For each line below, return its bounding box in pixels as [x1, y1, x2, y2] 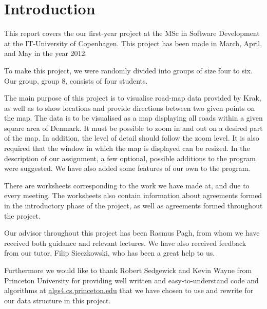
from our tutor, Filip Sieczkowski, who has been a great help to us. [4, 247, 215, 258]
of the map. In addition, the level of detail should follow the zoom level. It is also [4, 132, 259, 143]
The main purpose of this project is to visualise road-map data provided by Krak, [4, 92, 261, 103]
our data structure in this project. [4, 295, 111, 305]
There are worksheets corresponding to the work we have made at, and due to [4, 180, 250, 190]
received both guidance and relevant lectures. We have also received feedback [4, 237, 246, 248]
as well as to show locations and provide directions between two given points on [4, 102, 255, 113]
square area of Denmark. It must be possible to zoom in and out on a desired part [4, 122, 263, 133]
